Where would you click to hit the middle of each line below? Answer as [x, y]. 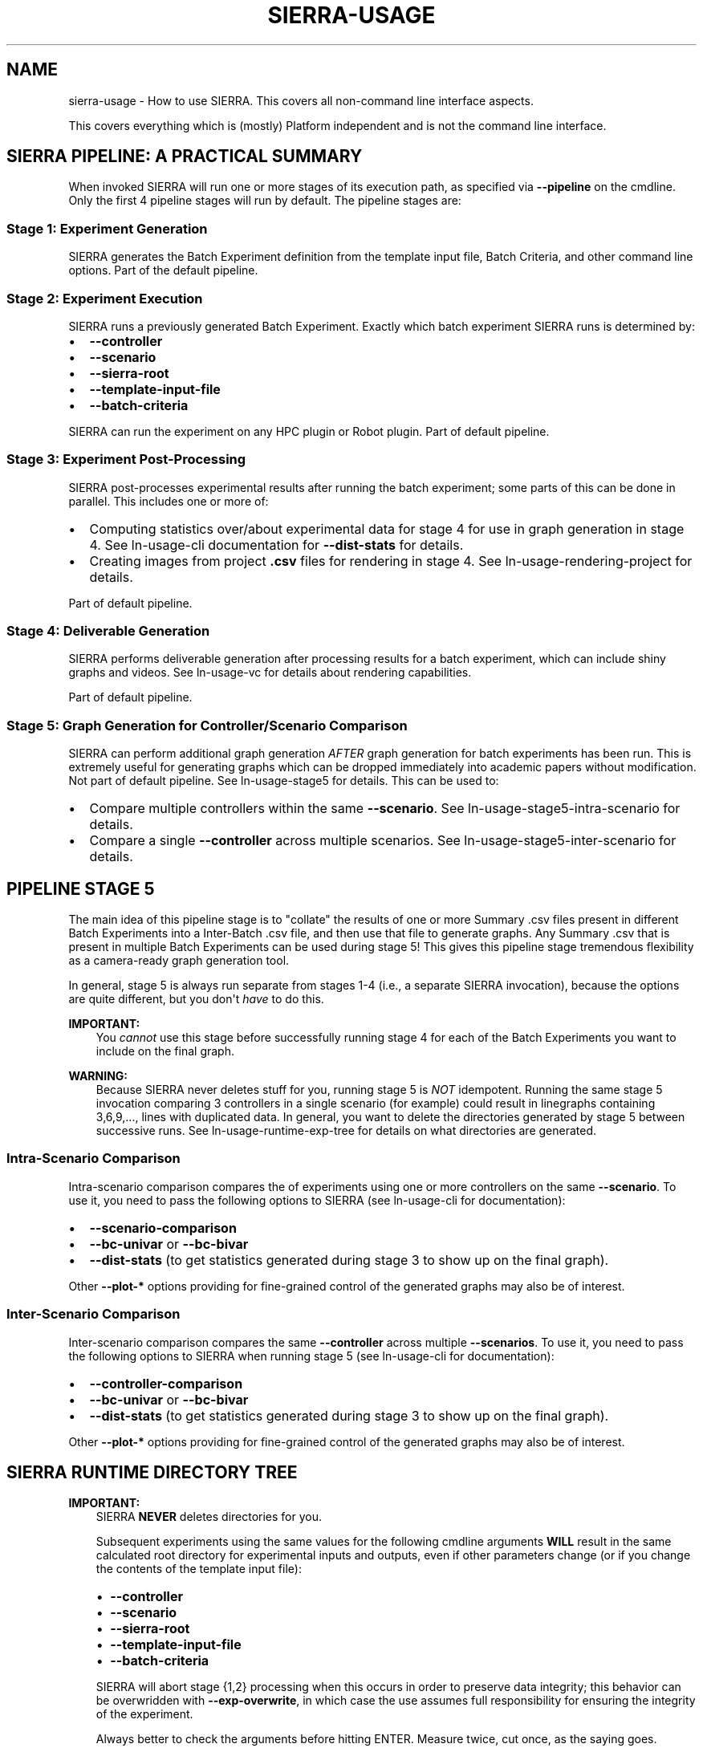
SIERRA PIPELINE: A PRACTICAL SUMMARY [185, 157]
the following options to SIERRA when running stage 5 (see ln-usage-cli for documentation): [311, 1356]
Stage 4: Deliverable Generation [108, 631]
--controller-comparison [166, 1383]
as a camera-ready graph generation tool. [179, 961]
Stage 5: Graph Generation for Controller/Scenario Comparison [207, 725]
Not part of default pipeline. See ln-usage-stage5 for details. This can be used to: [284, 781]
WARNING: [98, 1076]
